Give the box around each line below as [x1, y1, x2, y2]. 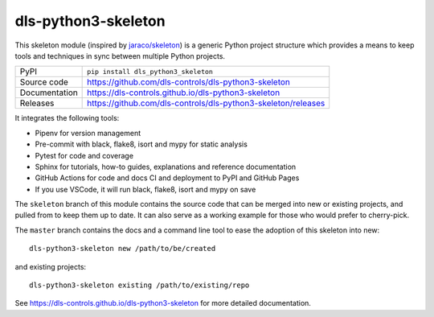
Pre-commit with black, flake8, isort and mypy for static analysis [35, 139, 248, 149]
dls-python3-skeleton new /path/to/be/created [29, 244, 216, 253]
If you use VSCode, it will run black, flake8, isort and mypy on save [35, 184, 256, 194]
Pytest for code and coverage [35, 150, 134, 160]
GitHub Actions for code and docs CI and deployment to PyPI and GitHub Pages [35, 173, 300, 183]
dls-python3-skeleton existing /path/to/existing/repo [29, 281, 250, 290]
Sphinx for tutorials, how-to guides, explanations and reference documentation [35, 162, 297, 171]
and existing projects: [14, 261, 87, 271]
